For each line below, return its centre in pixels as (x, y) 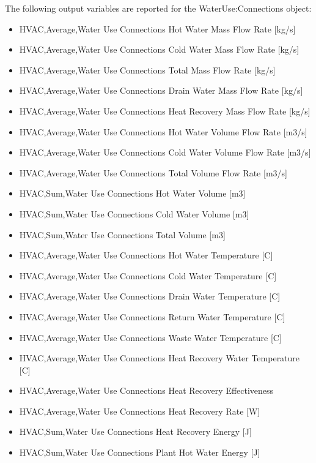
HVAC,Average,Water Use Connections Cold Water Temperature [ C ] (148, 275)
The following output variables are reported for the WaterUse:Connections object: (158, 8)
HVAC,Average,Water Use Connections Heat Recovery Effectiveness (146, 390)
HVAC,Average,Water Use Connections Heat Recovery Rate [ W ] (140, 411)
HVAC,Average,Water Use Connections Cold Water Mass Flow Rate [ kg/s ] (159, 49)
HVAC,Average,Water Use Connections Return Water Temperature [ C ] (152, 316)
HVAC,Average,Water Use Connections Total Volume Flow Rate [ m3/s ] (153, 172)
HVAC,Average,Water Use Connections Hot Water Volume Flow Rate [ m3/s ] (163, 131)
